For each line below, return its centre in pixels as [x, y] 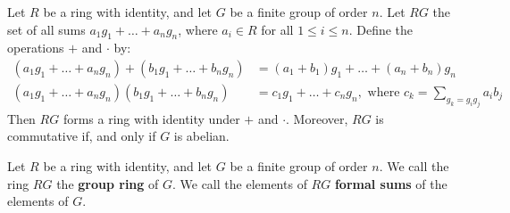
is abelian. [201, 136]
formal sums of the [391, 183]
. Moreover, [317, 118]
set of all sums [46, 29]
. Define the [381, 29]
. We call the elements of [239, 183]
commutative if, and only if [82, 136]
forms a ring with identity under [151, 118]
